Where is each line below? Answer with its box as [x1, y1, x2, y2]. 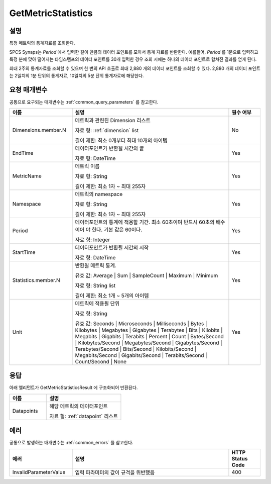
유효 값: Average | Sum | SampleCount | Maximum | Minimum [75, 272, 218, 279]
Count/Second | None [75, 358, 127, 365]
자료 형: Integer [75, 236, 110, 243]
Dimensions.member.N [12, 126, 66, 133]
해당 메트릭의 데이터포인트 [49, 403, 108, 410]
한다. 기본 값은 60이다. [91, 226, 143, 233]
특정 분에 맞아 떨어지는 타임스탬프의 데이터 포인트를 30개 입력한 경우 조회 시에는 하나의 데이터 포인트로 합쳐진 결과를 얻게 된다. [9, 56, 257, 62]
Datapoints [12, 407, 38, 414]
